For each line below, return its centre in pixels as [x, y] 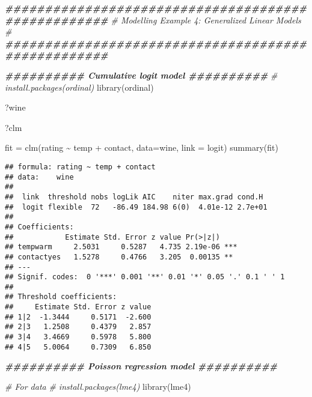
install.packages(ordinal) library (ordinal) [79, 87]
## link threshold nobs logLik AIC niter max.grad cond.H [134, 197]
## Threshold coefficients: [61, 297]
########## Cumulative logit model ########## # [141, 75]
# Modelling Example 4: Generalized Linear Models [206, 20]
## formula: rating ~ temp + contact [80, 167]
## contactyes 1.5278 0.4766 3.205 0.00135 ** [119, 257]
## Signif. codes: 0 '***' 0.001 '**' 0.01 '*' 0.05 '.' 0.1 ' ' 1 [145, 277]
